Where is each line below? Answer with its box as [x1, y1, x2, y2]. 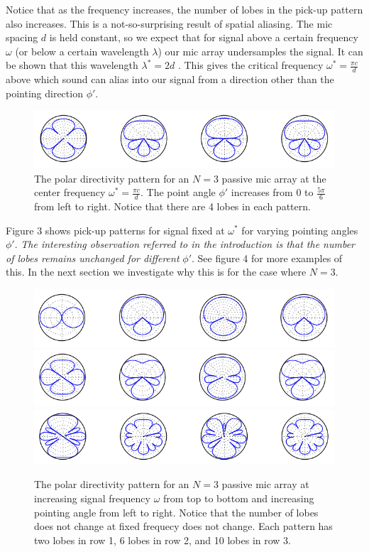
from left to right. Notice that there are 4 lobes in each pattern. [34, 198, 311, 213]
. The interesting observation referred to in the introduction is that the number [14, 237, 356, 251]
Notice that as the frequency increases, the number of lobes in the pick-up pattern [6, 2, 363, 16]
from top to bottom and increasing [163, 491, 314, 506]
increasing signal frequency [34, 491, 150, 506]
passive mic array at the [221, 171, 326, 185]
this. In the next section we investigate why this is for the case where [6, 264, 307, 279]
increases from [231, 185, 293, 200]
